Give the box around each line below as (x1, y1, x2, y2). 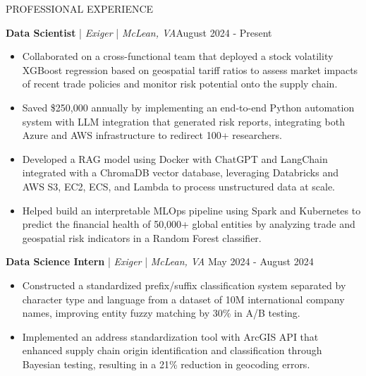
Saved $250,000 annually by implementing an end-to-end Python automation (22, 99, 355, 114)
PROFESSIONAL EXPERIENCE (6, 1, 154, 16)
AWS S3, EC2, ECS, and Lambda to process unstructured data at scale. (22, 178, 335, 193)
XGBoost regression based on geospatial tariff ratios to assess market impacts (22, 62, 358, 77)
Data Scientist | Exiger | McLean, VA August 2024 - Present (6, 25, 272, 40)
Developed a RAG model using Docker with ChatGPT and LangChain (22, 151, 328, 166)
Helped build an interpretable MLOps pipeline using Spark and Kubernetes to (22, 202, 361, 217)
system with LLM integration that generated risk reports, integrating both (22, 114, 345, 128)
